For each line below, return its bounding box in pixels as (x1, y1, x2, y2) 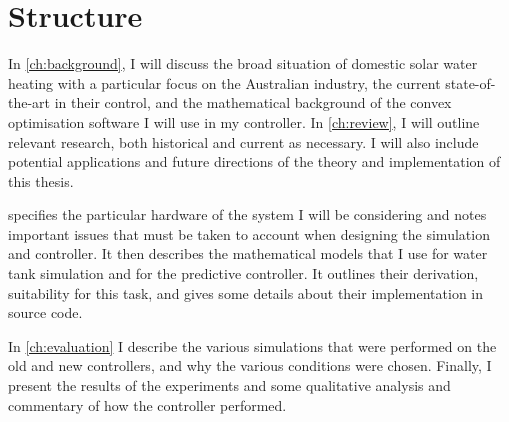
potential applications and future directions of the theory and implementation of (8, 151, 501, 172)
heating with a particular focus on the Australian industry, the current (8, 72, 441, 93)
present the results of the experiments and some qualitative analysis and (8, 375, 451, 396)
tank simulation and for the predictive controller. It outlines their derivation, (8, 263, 479, 284)
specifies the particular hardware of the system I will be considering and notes (8, 204, 487, 225)
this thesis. (8, 170, 74, 191)
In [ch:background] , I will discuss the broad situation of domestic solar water (8, 53, 478, 74)
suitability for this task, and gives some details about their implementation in (8, 282, 484, 303)
